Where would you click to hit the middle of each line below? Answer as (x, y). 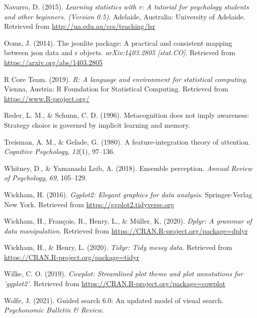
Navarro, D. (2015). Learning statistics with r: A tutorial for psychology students (127, 6)
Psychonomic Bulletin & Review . (54, 310)
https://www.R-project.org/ (47, 98)
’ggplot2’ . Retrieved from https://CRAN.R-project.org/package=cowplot (115, 283)
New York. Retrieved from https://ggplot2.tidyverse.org (89, 204)
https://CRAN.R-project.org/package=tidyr (72, 257)
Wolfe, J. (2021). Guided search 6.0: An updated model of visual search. (114, 300)
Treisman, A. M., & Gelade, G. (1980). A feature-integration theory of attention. (127, 141)
